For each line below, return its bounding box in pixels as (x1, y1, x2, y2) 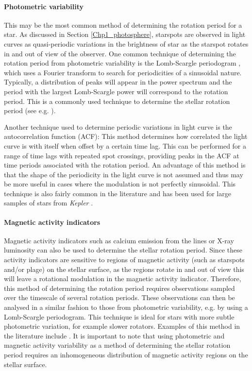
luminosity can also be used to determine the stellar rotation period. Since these (4, 245, 242, 255)
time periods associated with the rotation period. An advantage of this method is (4, 160, 246, 170)
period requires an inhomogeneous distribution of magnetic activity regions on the (4, 350, 248, 359)
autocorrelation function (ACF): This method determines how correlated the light (4, 131, 248, 141)
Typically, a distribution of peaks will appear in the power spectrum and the (4, 77, 232, 87)
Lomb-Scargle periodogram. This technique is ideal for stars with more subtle (4, 311, 235, 321)
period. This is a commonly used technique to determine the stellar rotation (4, 96, 230, 106)
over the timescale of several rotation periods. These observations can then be (4, 292, 235, 303)
